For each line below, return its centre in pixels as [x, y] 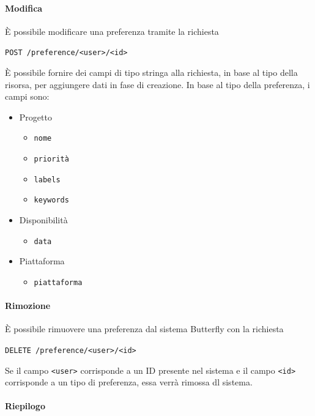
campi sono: [27, 96]
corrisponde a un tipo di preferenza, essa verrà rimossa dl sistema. [129, 382]
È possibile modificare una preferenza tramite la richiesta [112, 31]
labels [47, 180]
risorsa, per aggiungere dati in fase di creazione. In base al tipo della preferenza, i [157, 84]
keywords [51, 200]
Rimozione [28, 306]
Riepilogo [25, 406]
